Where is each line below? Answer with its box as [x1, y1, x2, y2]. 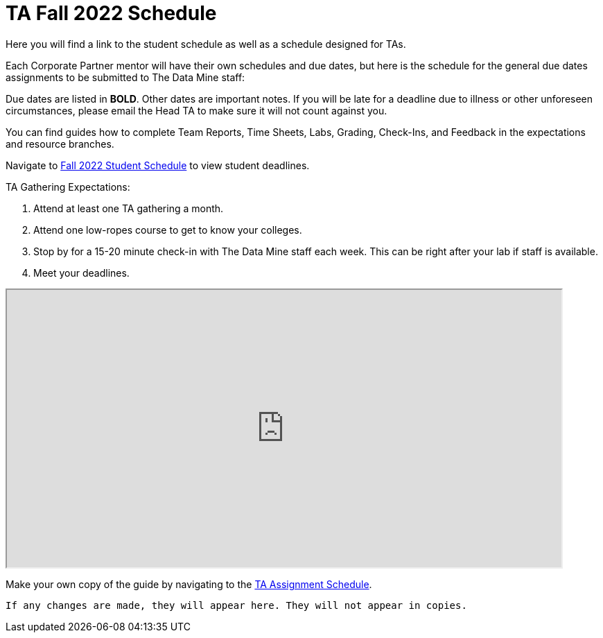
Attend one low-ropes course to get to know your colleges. [33, 223, 302, 236]
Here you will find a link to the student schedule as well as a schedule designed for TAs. [6, 37, 406, 50]
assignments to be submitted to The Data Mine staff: [6, 71, 245, 83]
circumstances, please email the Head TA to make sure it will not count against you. [6, 104, 387, 117]
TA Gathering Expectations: [6, 180, 130, 193]
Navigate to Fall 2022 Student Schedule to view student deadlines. [6, 159, 310, 171]
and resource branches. [6, 137, 114, 150]
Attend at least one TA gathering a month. [33, 202, 224, 214]
